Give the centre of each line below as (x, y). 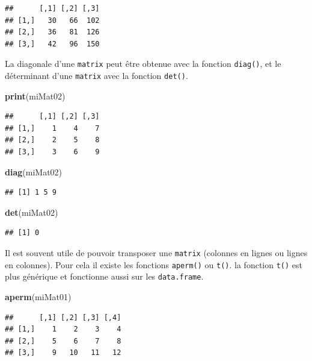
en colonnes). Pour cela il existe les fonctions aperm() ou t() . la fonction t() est (154, 264)
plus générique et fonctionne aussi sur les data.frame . (104, 276)
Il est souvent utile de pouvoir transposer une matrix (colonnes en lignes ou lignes (156, 253)
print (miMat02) (35, 96)
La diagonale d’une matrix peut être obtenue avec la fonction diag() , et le (143, 64)
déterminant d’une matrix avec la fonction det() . (96, 76)
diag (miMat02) (34, 171)
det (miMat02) (32, 212)
